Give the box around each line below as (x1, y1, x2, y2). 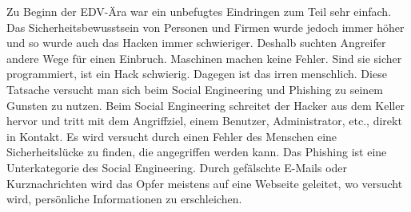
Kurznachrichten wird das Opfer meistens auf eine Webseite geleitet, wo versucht (6, 175, 403, 191)
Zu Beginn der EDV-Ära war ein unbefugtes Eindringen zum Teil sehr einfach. (6, 3, 392, 19)
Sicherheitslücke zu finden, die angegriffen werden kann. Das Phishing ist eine (6, 143, 387, 160)
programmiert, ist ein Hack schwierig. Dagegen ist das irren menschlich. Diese (6, 65, 387, 82)
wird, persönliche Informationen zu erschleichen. (6, 190, 242, 207)
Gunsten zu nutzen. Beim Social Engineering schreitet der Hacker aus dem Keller (6, 96, 405, 113)
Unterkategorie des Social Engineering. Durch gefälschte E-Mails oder (6, 159, 348, 175)
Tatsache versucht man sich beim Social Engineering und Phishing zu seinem (6, 80, 384, 97)
